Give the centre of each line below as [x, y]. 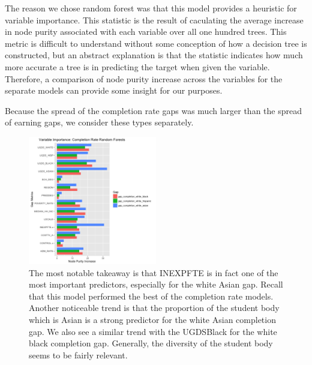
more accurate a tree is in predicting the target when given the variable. [137, 66]
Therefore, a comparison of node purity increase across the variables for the [144, 78]
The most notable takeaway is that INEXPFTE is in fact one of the [154, 272]
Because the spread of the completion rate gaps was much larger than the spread [153, 110]
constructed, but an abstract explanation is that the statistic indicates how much [154, 55]
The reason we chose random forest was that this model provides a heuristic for [151, 8]
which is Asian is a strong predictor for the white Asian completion [152, 319]
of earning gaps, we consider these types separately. [99, 122]
